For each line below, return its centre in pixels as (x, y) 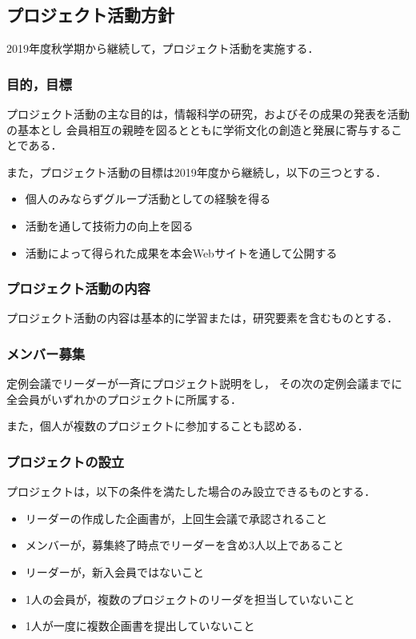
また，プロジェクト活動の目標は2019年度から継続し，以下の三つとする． (197, 172)
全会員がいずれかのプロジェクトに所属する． (124, 399)
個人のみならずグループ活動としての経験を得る (148, 199)
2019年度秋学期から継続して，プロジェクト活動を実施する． (163, 48)
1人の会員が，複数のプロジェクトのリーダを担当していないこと (190, 599)
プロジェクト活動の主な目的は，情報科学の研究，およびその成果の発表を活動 (208, 114)
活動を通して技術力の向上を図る (109, 225)
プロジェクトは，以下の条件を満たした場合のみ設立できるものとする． (191, 491)
